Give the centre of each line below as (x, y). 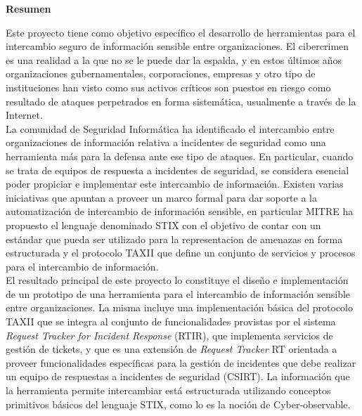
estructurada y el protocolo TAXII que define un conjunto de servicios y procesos (181, 253)
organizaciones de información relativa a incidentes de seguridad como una (166, 142)
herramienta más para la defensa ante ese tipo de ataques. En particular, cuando (180, 156)
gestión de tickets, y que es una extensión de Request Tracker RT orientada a (172, 349)
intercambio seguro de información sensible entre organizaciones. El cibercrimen (177, 46)
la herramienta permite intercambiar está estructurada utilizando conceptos (168, 390)
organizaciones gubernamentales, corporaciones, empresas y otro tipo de (161, 73)
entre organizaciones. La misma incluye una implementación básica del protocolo (180, 307)
